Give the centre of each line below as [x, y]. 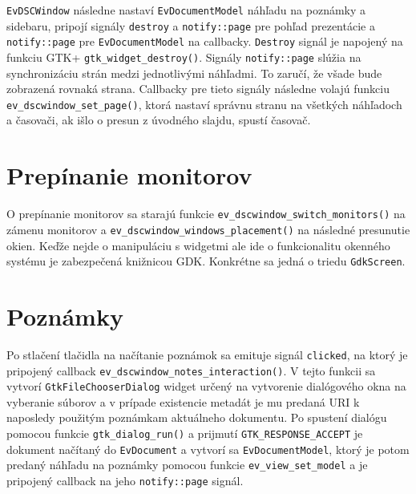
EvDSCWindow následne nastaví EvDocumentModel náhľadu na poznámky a [186, 10]
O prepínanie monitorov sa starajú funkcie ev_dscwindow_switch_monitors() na [206, 214]
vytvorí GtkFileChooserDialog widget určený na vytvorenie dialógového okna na [206, 386]
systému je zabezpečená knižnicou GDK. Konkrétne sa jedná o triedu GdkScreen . [206, 261]
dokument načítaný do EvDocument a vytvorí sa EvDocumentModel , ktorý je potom [208, 449]
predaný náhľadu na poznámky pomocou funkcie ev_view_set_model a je [187, 465]
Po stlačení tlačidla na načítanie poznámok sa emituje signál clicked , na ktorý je [207, 354]
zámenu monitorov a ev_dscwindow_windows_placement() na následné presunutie [208, 229]
